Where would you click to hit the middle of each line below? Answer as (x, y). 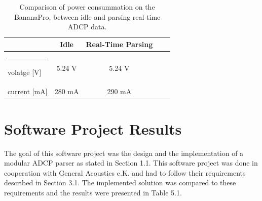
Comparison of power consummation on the (87, 7)
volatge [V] (25, 72)
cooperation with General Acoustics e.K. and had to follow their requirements (125, 172)
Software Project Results (93, 128)
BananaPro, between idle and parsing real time (87, 16)
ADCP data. (87, 27)
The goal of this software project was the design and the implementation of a (124, 153)
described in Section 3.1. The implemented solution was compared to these (120, 183)
